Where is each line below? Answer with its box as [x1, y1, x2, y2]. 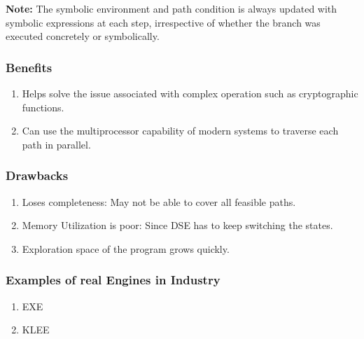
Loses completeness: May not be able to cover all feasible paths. [22, 194, 296, 209]
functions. [22, 99, 64, 114]
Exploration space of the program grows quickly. [22, 241, 230, 256]
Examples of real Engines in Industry [6, 271, 220, 289]
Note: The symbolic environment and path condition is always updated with [6, 1, 337, 15]
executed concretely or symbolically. [6, 29, 160, 43]
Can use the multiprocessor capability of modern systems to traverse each [22, 123, 339, 138]
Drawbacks [6, 167, 69, 184]
